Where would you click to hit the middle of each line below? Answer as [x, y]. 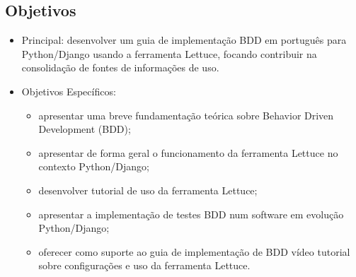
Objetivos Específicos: [69, 91]
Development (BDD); [85, 129]
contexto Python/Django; [94, 166]
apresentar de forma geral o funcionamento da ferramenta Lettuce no [188, 152]
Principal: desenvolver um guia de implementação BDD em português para [184, 40]
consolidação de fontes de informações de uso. [120, 67]
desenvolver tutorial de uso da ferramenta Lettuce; [148, 190]
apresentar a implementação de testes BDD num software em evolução [191, 214]
